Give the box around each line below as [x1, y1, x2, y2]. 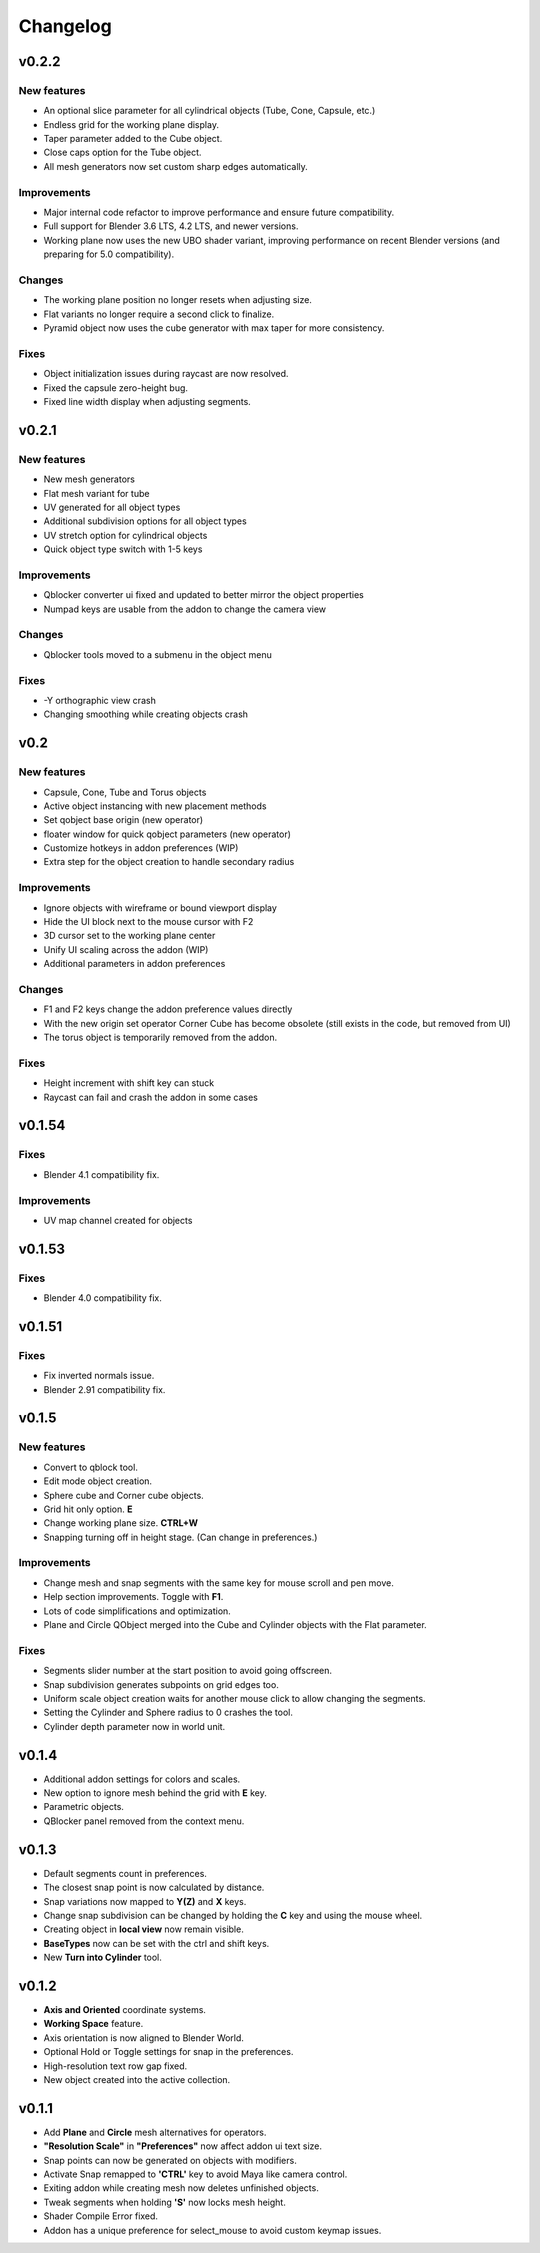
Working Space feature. [43, 2018, 144, 2030]
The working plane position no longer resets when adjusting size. [43, 294, 312, 306]
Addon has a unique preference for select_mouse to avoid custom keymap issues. [43, 2224, 382, 2236]
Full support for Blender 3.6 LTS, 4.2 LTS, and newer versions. [43, 220, 299, 232]
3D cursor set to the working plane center [43, 930, 216, 942]
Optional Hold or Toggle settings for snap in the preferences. [43, 2046, 294, 2058]
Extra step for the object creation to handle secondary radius [43, 856, 295, 868]
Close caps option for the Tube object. [43, 146, 202, 159]
